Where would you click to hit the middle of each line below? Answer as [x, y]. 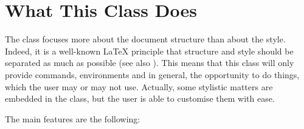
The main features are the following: [73, 118]
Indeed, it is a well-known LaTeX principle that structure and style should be [149, 51]
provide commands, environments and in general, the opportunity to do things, [152, 74]
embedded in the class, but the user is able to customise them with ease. [140, 98]
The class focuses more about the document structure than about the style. [145, 39]
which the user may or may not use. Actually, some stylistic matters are [139, 86]
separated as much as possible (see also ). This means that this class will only [150, 63]
